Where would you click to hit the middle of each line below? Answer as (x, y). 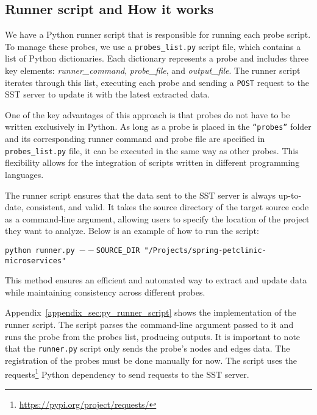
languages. (24, 174)
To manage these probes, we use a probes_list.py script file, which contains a (153, 46)
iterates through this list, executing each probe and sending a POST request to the (157, 82)
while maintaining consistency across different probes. (105, 292)
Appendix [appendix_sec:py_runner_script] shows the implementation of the (151, 312)
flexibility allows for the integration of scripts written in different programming (152, 162)
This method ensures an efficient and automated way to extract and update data (156, 280)
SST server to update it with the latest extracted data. (108, 94)
